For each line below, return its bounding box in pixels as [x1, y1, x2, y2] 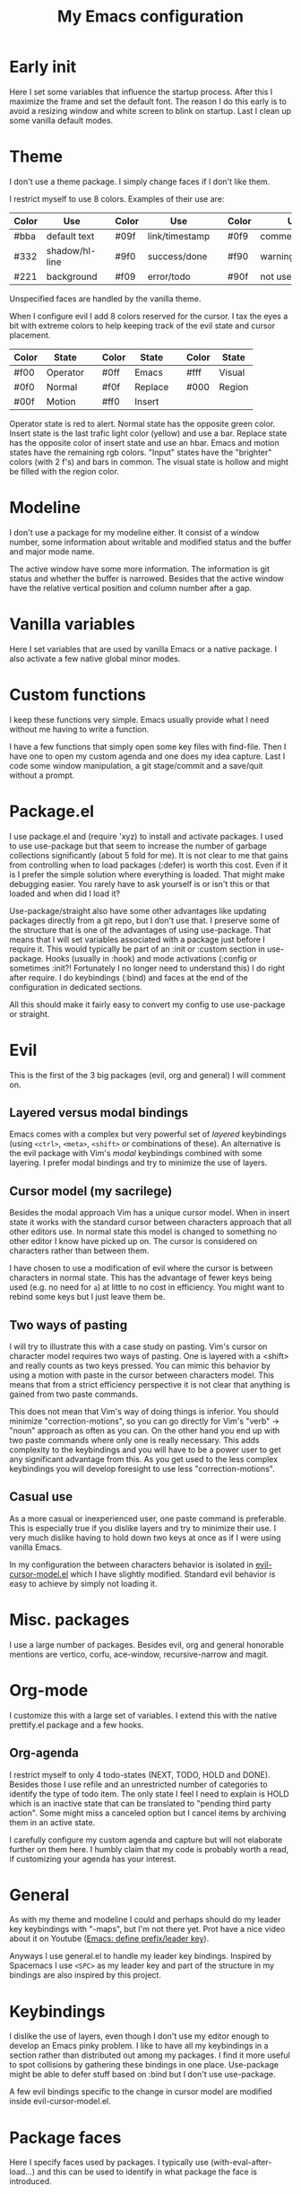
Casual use [9, 1489, 73, 1504]
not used [260, 270, 297, 283]
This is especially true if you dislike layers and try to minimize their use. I [9, 1522, 276, 1533]
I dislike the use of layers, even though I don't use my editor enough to [9, 2031, 270, 2042]
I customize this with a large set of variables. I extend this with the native [9, 1710, 278, 1720]
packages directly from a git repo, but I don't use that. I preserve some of [9, 915, 280, 926]
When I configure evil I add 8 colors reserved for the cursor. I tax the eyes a [9, 310, 288, 321]
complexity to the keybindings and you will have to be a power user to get [9, 1444, 282, 1455]
